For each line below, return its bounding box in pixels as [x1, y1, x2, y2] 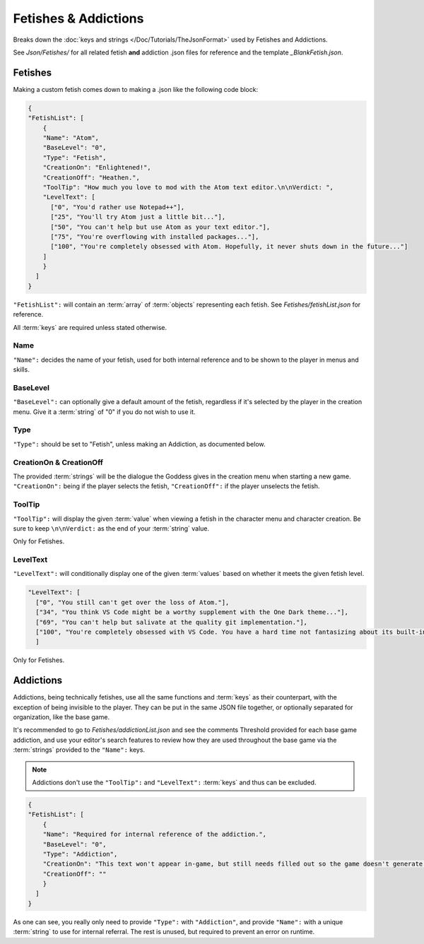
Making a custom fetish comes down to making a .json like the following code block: [13, 85, 258, 93]
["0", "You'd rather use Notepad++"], [50, 203, 185, 211]
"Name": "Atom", [42, 134, 99, 141]
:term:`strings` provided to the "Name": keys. [13, 745, 145, 754]
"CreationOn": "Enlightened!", [42, 163, 151, 172]
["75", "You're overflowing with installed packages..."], [50, 232, 259, 240]
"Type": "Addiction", [42, 850, 118, 858]
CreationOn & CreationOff [13, 457, 104, 467]
